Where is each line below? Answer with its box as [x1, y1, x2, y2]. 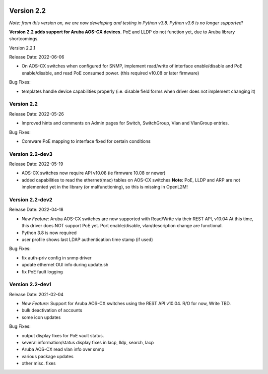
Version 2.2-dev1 [9, 281, 52, 288]
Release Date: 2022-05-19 [9, 161, 64, 167]
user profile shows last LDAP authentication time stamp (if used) [21, 236, 153, 243]
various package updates [21, 353, 74, 359]
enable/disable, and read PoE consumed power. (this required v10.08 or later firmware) [21, 70, 200, 76]
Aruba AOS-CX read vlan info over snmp [21, 346, 105, 352]
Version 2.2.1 [9, 45, 36, 51]
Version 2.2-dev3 [9, 150, 53, 157]
